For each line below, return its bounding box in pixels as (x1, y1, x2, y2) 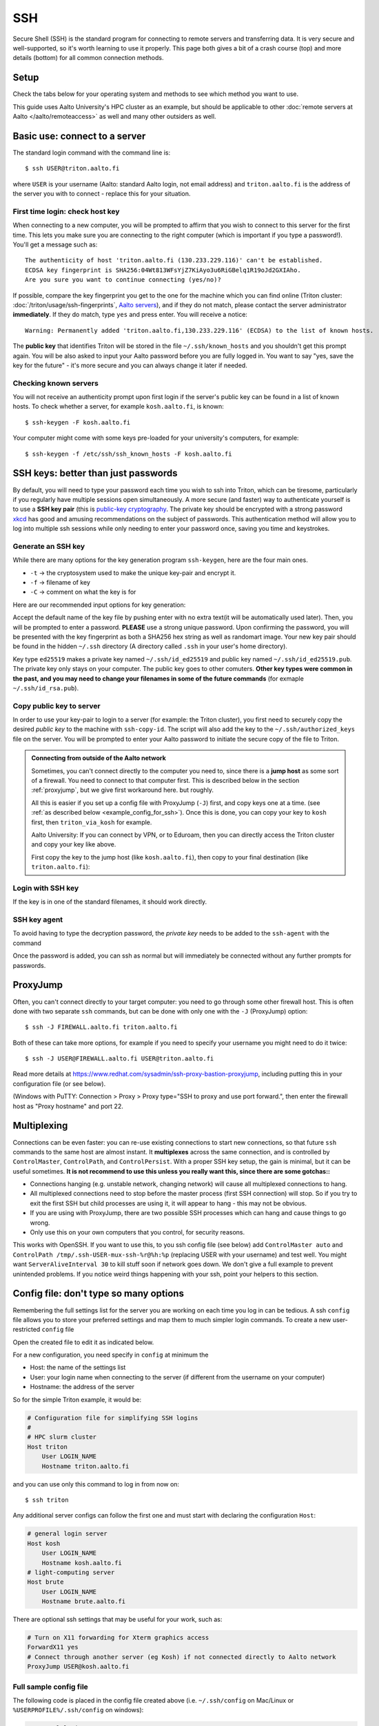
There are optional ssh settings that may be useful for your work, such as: (12, 1616, 223, 1624)
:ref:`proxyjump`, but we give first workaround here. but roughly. (31, 786, 214, 794)
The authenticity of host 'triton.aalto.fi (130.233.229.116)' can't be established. (25, 256, 323, 264)
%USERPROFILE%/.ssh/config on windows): (12, 1706, 144, 1714)
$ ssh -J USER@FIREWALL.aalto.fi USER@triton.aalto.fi (25, 1055, 214, 1063)
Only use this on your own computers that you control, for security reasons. (30, 1228, 245, 1237)
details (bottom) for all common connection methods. (12, 54, 164, 62)
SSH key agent (12, 915, 63, 924)
